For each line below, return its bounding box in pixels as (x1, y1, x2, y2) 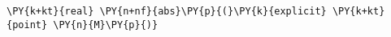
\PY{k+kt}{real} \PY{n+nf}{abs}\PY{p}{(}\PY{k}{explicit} (7, 6, 327, 17)
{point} (7, 18, 48, 31)
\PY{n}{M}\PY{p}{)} (53, 18, 159, 31)
